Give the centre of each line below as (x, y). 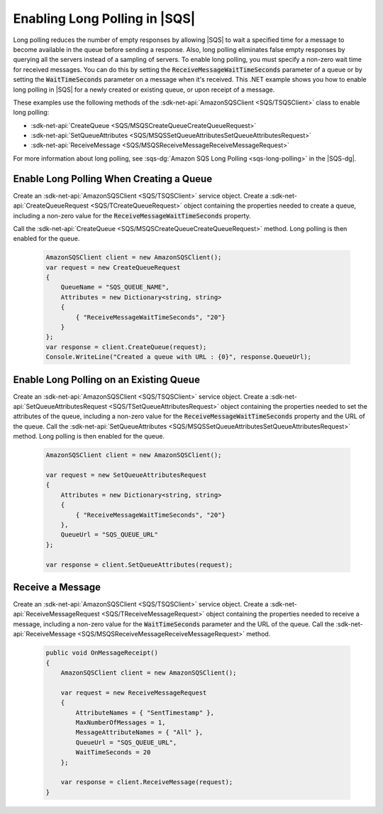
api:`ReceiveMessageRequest (56, 614)
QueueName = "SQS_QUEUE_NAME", (115, 287)
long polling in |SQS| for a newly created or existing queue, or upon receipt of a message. (144, 90)
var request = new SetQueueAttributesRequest (126, 475)
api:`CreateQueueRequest (51, 205)
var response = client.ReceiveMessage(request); (147, 782)
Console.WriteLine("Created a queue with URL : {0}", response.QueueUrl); (179, 357)
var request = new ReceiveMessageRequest (134, 692)
